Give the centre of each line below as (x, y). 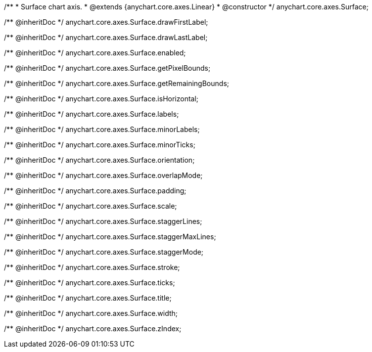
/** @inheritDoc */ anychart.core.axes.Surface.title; (88, 298)
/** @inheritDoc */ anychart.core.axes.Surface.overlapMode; (103, 175)
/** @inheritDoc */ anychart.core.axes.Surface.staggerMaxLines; (110, 237)
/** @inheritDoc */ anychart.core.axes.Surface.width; (91, 313)
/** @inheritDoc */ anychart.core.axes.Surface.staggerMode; (104, 252)
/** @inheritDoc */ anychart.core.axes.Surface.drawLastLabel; (106, 37)
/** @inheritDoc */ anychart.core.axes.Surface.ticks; (90, 283)
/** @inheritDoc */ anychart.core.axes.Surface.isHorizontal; (101, 99)
